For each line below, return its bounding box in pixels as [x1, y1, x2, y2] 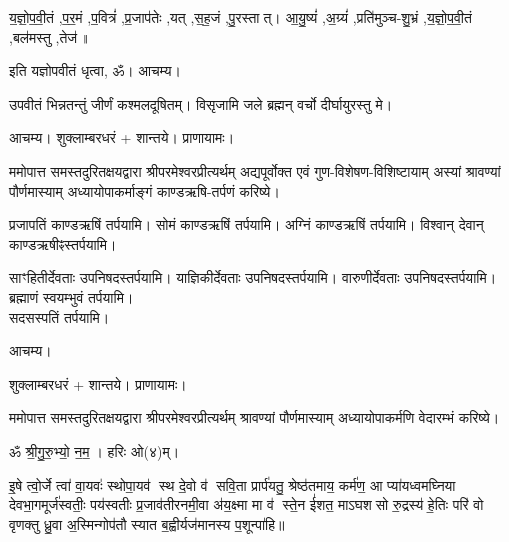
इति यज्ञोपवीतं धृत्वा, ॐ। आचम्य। [9, 60, 182, 81]
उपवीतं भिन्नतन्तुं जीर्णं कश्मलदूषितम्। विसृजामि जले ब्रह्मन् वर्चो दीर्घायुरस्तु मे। [9, 93, 393, 114]
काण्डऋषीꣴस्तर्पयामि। [9, 233, 117, 254]
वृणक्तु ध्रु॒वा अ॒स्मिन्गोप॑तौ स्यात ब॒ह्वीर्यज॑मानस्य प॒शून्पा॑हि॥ [9, 513, 285, 534]
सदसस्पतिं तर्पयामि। [9, 306, 110, 327]
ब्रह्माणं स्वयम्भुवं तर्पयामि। [9, 286, 134, 307]
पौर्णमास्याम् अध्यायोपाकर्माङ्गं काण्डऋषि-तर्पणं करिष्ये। [9, 180, 280, 201]
